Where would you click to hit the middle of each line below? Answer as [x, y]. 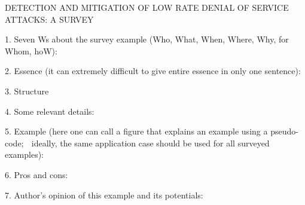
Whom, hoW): [31, 51]
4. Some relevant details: [50, 111]
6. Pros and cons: [36, 174]
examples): [25, 154]
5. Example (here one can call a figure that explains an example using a [136, 131]
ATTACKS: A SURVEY [49, 19]
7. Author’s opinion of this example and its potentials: [104, 195]
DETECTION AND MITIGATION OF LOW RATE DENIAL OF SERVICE [147, 7]
